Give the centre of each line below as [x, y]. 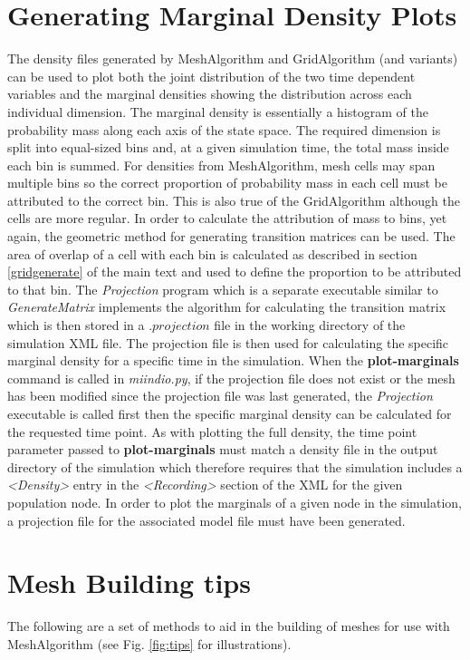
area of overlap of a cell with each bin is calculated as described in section [212, 253]
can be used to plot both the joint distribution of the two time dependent [211, 76]
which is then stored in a [76, 325]
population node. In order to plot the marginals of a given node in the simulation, [235, 502]
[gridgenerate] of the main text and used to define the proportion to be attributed [235, 272]
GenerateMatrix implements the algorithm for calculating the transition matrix [227, 307]
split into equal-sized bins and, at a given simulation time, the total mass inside [228, 147]
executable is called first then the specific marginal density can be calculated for [230, 413]
